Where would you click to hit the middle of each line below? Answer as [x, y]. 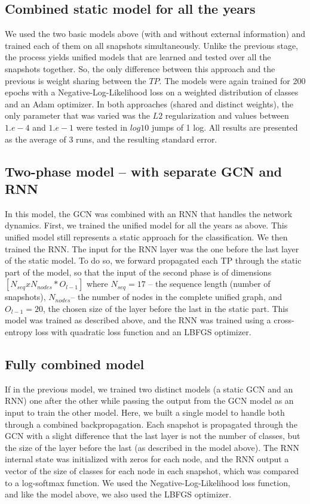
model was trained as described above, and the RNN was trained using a [138, 320]
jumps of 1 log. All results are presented [225, 127]
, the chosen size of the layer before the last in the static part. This [166, 308]
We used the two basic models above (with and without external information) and [155, 34]
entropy [19, 332]
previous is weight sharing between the [76, 80]
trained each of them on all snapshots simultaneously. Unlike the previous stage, [152, 45]
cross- [284, 320]
